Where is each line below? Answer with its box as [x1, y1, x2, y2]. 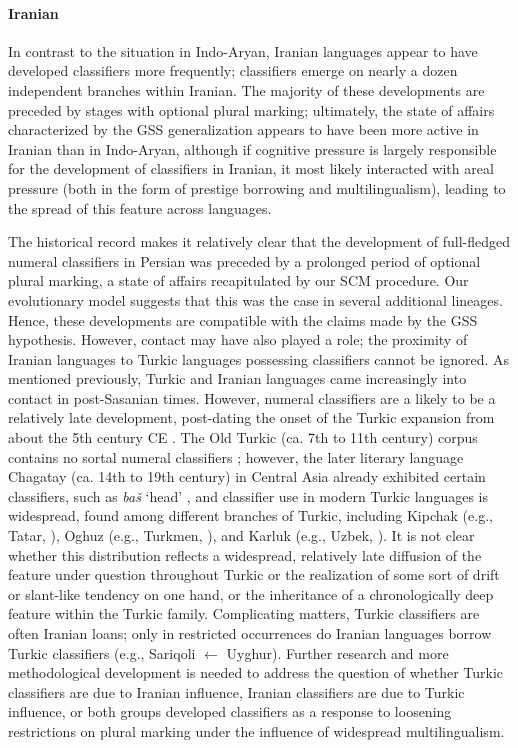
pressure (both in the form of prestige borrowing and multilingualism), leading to [8, 177, 506, 198]
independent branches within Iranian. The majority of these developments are [8, 79, 485, 100]
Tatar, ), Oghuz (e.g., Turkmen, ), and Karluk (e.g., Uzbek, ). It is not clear [8, 525, 475, 546]
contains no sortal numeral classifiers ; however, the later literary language [8, 446, 464, 467]
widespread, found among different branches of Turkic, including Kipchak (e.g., [8, 505, 493, 526]
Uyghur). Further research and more [226, 642, 449, 663]
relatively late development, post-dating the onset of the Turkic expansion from [8, 407, 495, 428]
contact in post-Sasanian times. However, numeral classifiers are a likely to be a [8, 387, 496, 408]
